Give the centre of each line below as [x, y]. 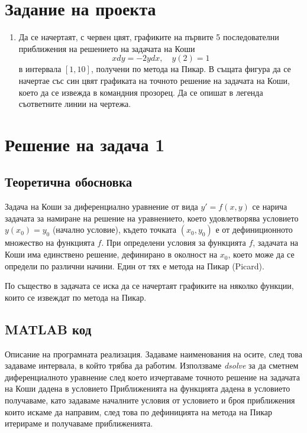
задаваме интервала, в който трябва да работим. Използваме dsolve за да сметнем [152, 365]
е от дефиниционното [254, 229]
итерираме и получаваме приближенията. [79, 423]
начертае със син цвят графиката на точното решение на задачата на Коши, [154, 80]
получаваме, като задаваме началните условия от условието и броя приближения [150, 400]
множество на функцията [50, 242]
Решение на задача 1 [85, 144]
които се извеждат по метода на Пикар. [76, 297]
